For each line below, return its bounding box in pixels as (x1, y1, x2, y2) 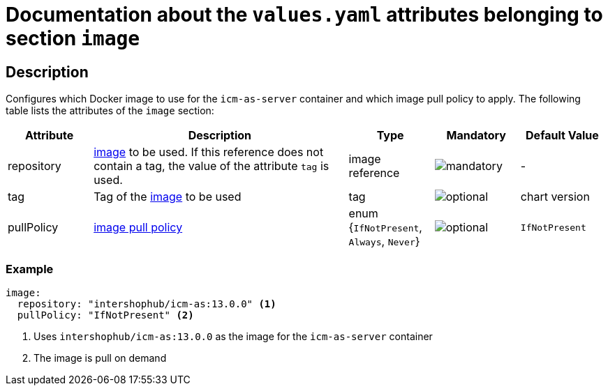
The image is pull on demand (34, 351, 167, 364)
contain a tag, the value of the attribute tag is (94, 159, 329, 174)
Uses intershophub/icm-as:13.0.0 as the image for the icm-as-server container (34, 330, 433, 342)
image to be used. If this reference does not (94, 145, 324, 160)
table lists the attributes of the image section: (6, 105, 214, 117)
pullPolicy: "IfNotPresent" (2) (17, 309, 194, 321)
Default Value (526, 128, 599, 143)
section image (6, 26, 140, 50)
